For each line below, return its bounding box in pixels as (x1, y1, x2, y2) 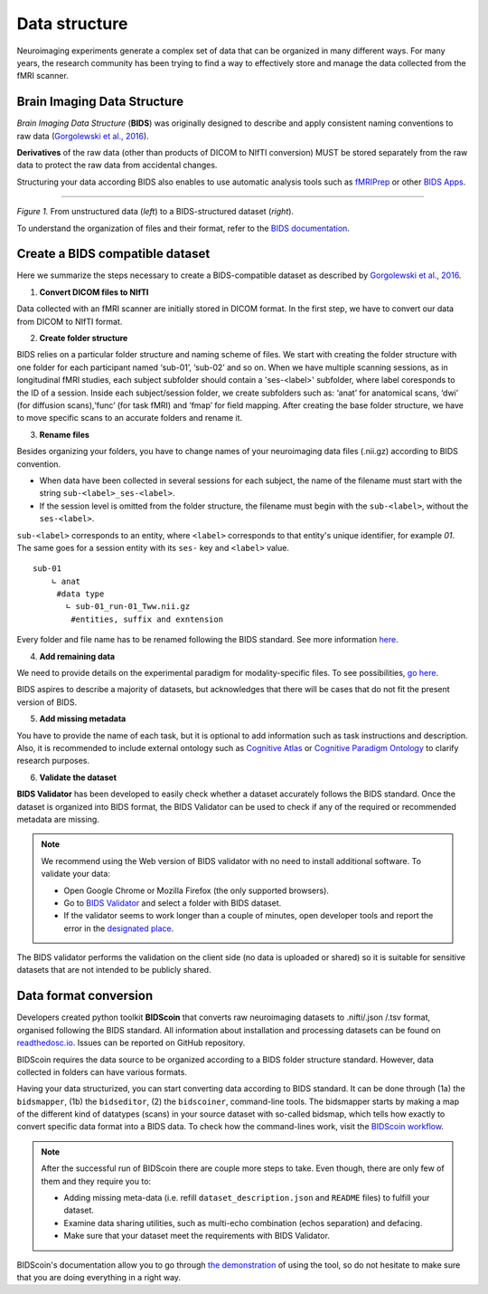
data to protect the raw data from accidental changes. (16, 159, 218, 171)
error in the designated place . (63, 923, 174, 934)
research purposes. (16, 756, 90, 766)
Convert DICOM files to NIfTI (39, 286, 149, 298)
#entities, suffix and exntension (70, 614, 224, 624)
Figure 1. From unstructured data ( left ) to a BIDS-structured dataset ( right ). (16, 206, 294, 217)
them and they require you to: (41, 1175, 152, 1186)
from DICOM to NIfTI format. (16, 316, 123, 327)
